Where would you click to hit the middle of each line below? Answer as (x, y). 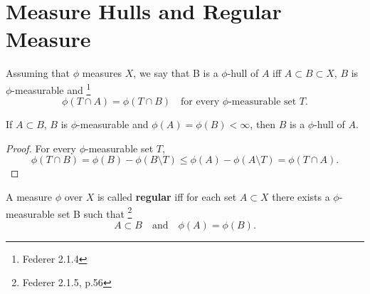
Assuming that (38, 73)
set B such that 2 (95, 212)
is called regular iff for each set (167, 196)
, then (263, 124)
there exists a (301, 196)
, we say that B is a (176, 73)
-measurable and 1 (51, 88)
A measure (29, 196)
